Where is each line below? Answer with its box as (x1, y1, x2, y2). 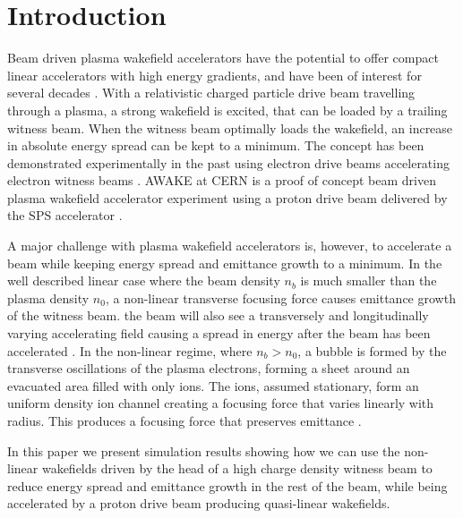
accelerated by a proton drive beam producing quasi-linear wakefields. (7, 494, 390, 513)
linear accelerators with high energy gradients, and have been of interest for (7, 65, 422, 84)
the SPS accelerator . (7, 206, 123, 225)
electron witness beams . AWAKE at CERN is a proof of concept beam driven (7, 171, 436, 190)
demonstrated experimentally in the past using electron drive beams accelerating (7, 153, 450, 172)
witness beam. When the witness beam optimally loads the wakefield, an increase (7, 118, 453, 137)
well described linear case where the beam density (7, 271, 280, 290)
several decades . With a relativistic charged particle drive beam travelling (7, 83, 416, 102)
